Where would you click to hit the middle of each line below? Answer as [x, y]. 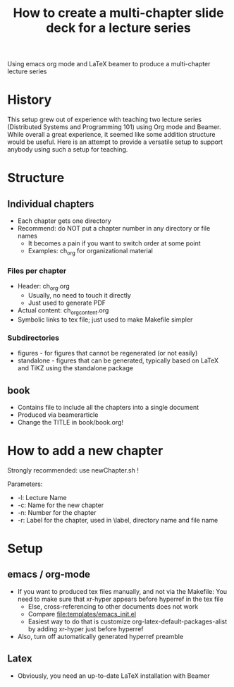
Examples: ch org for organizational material [90, 252]
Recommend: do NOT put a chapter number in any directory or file [114, 229]
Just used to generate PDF [67, 303]
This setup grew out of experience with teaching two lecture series [105, 120]
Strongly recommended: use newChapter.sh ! [73, 470]
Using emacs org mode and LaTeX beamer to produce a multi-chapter [109, 64]
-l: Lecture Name [42, 497]
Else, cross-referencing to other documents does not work [113, 606]
